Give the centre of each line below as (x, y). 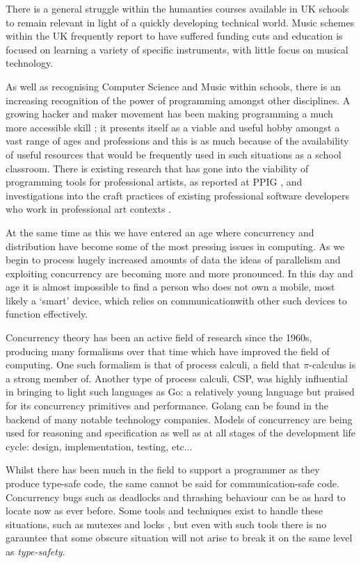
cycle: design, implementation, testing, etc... (99, 446)
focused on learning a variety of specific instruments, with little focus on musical (177, 49)
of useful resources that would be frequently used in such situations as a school (174, 154)
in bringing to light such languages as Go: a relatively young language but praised (180, 392)
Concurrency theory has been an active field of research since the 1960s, (159, 337)
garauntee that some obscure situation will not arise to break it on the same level (179, 538)
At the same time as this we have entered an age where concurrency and (160, 232)
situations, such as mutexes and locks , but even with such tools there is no (166, 524)
